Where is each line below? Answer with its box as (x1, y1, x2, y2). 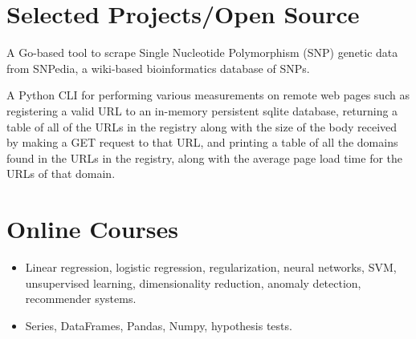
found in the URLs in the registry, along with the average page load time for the (6, 149, 403, 166)
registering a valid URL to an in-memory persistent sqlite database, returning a (6, 102, 398, 119)
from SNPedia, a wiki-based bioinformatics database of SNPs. (6, 59, 310, 76)
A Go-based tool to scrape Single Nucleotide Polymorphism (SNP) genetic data (6, 44, 398, 61)
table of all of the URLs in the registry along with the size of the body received (6, 118, 398, 135)
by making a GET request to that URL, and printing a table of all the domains (6, 134, 398, 151)
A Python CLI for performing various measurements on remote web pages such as (6, 87, 410, 103)
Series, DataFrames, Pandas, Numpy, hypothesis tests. (25, 317, 292, 333)
